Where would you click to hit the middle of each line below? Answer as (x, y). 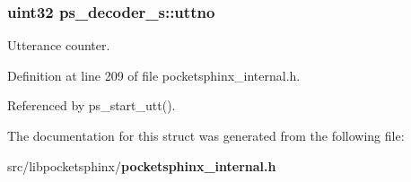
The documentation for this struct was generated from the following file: (206, 135)
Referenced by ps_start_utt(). (92, 105)
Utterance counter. (59, 45)
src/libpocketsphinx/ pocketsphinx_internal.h (142, 165)
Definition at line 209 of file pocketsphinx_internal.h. (154, 75)
